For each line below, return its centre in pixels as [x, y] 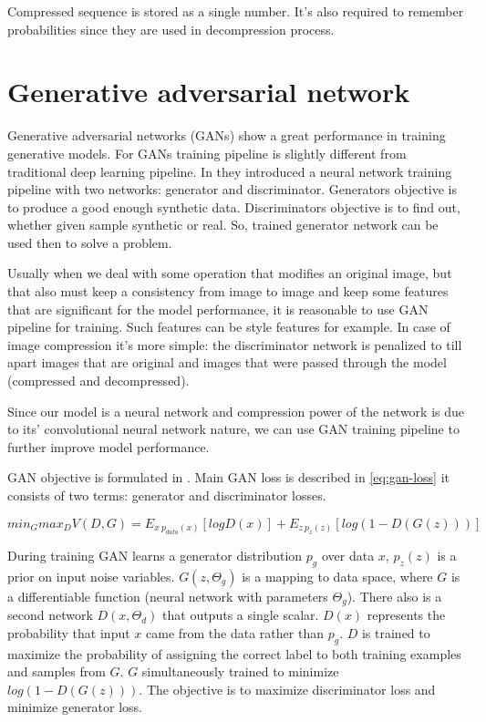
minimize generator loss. [75, 707]
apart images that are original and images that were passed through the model [227, 362]
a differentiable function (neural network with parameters [168, 596]
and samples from [57, 671]
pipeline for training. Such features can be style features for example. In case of [229, 327]
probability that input [69, 632]
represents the [406, 615]
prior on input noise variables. [91, 576]
